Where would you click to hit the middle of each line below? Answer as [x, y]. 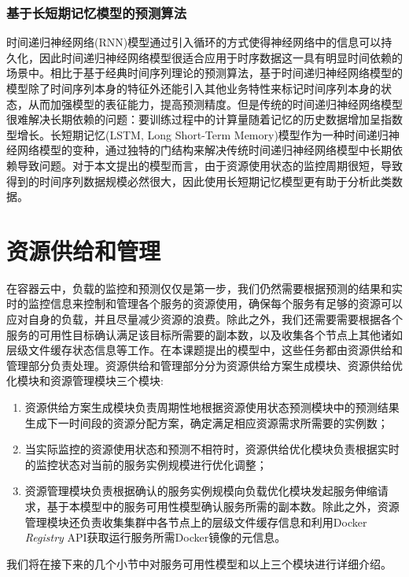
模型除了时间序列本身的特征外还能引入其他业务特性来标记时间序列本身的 [193, 88]
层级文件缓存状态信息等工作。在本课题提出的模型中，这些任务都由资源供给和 [204, 350]
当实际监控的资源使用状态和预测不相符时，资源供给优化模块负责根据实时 [212, 449]
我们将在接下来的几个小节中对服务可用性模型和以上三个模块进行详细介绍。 [199, 563]
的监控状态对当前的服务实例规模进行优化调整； [146, 464]
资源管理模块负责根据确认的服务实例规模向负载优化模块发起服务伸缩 [201, 491]
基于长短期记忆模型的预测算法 [97, 12]
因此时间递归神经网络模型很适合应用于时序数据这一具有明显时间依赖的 [221, 57]
